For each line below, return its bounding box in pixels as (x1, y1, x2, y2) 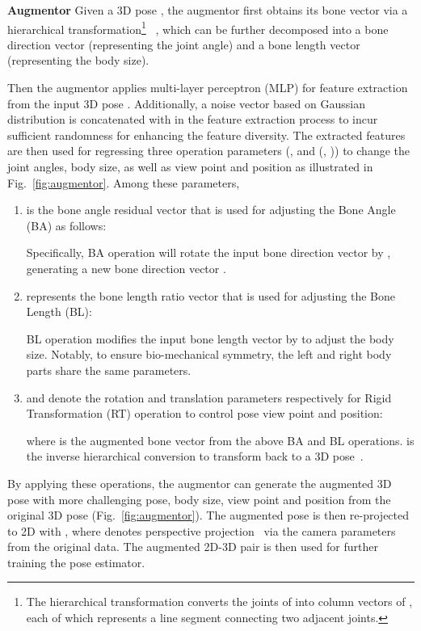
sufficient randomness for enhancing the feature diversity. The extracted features (7, 126, 406, 143)
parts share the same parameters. (26, 361, 192, 378)
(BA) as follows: (26, 217, 107, 233)
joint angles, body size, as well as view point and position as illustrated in (7, 158, 373, 175)
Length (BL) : (26, 303, 92, 320)
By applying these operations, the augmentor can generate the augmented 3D (7, 474, 392, 491)
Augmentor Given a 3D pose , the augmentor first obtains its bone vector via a (7, 2, 408, 18)
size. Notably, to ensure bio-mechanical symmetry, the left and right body (26, 346, 392, 363)
